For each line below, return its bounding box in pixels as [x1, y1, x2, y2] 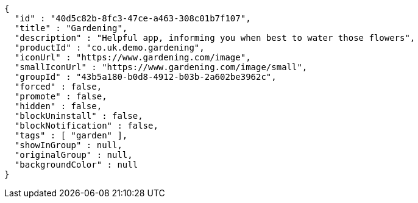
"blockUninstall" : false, [14, 111, 143, 121]
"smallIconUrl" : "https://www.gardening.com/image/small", [14, 62, 308, 72]
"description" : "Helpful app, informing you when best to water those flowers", [14, 33, 416, 43]
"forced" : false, [14, 82, 102, 91]
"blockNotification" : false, [14, 121, 158, 130]
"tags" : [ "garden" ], [14, 130, 128, 140]
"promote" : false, [14, 91, 107, 101]
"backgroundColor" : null [14, 160, 138, 169]
